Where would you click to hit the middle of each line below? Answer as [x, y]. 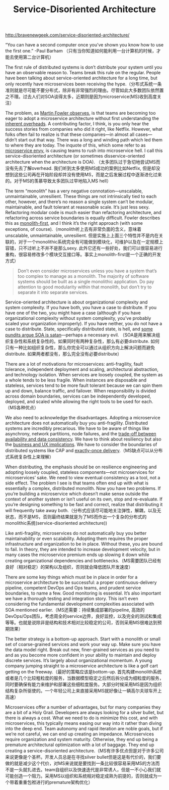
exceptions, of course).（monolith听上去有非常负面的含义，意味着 [73, 229]
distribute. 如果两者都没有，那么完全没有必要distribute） [64, 354]
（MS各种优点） [22, 408]
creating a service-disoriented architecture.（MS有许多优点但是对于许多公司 [84, 751]
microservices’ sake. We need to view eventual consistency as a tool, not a [83, 478]
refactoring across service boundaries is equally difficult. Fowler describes [83, 218]
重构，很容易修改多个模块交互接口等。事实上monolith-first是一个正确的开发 [83, 255]
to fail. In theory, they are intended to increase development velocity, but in [83, 550]
